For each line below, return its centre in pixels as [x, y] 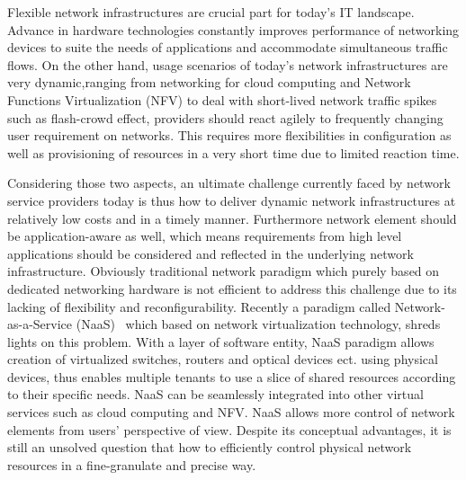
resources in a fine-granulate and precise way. [132, 464]
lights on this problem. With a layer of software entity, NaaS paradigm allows [221, 341]
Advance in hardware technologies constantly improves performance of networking [233, 29]
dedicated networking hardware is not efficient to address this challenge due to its [232, 288]
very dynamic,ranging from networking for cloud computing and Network [209, 82]
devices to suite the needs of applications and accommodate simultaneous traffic [228, 47]
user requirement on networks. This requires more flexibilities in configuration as [229, 135]
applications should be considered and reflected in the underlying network [211, 253]
